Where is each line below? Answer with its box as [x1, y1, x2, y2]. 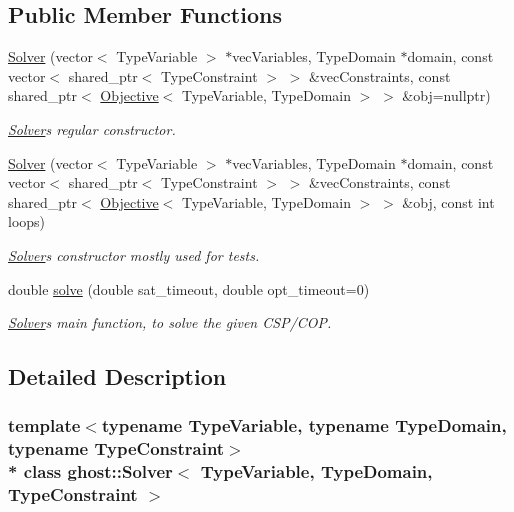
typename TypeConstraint [8, 436, 225, 461]
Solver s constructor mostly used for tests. [8, 244, 260, 265]
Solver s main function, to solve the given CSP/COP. [8, 312, 332, 333]
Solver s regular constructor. [8, 118, 176, 139]
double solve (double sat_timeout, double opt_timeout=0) [8, 278, 370, 299]
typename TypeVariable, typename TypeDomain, [101, 413, 507, 438]
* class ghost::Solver [8, 459, 173, 484]
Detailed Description [8, 361, 227, 392]
